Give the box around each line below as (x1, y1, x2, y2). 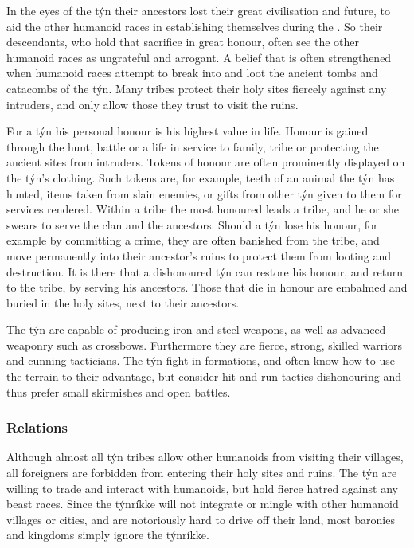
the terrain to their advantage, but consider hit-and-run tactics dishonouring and (6, 368, 401, 385)
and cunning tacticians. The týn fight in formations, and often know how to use (6, 352, 395, 369)
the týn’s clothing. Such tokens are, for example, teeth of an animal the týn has (6, 169, 395, 186)
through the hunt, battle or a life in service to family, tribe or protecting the (6, 138, 379, 155)
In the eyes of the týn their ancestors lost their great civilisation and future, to (6, 2, 391, 18)
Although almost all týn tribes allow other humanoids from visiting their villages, (6, 448, 404, 465)
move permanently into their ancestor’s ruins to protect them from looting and (6, 247, 392, 264)
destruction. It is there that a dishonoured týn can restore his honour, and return (6, 263, 404, 280)
